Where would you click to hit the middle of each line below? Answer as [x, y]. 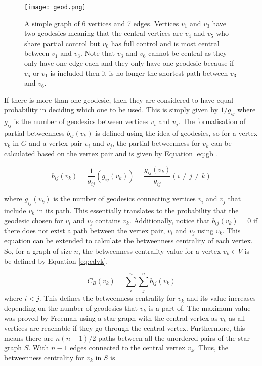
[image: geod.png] [55, 7]
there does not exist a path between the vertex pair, [85, 230]
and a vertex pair [56, 143]
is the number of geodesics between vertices [81, 121]
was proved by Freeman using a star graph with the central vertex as [111, 318]
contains [108, 220]
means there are [29, 337]
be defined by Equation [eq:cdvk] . [56, 260]
